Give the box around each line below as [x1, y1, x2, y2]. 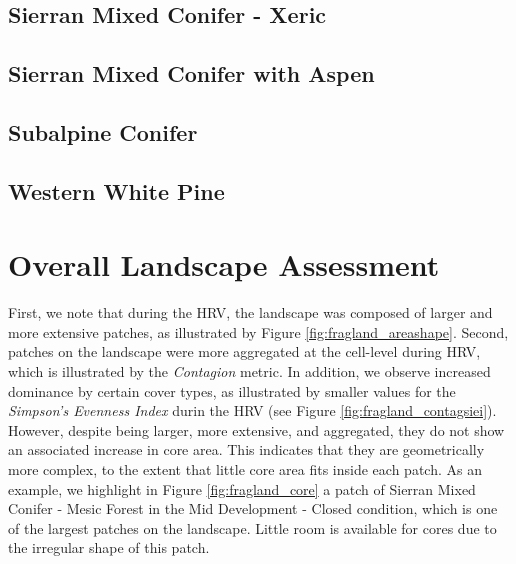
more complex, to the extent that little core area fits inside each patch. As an [8, 459, 482, 479]
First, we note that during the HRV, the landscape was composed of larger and [8, 302, 493, 323]
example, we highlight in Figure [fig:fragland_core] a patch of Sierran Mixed [8, 478, 476, 499]
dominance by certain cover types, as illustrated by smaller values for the [8, 380, 456, 401]
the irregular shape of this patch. [8, 537, 210, 558]
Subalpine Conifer [8, 116, 198, 147]
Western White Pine [8, 175, 225, 206]
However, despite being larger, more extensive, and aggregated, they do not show [8, 419, 505, 440]
